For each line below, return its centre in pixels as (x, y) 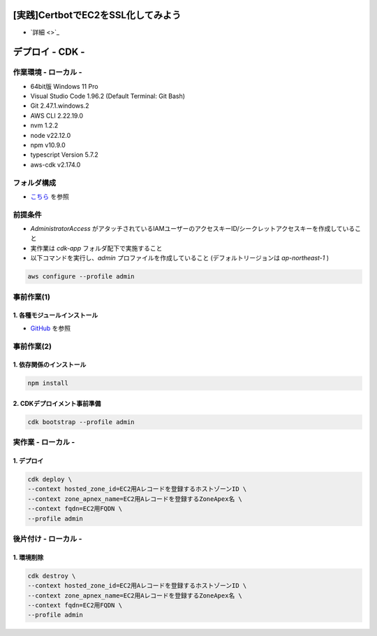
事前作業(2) (32, 346)
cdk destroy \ (52, 576)
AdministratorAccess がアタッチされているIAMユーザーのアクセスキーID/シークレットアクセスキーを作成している (193, 229)
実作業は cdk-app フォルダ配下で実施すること (96, 248)
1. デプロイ (28, 461)
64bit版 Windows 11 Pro (64, 86)
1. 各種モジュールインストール (56, 316)
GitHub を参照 (51, 328)
